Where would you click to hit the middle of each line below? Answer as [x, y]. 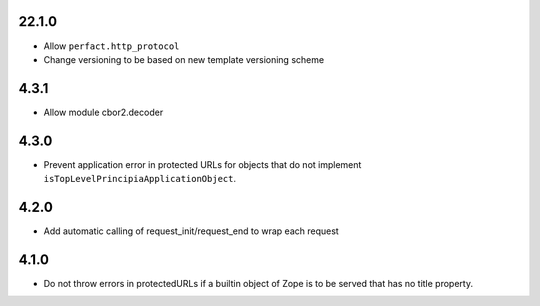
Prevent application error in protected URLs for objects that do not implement [202, 164]
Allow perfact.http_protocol [111, 46]
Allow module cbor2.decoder [103, 112]
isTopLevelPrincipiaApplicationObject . [140, 179]
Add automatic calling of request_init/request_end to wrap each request [191, 231]
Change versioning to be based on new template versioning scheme [184, 59]
